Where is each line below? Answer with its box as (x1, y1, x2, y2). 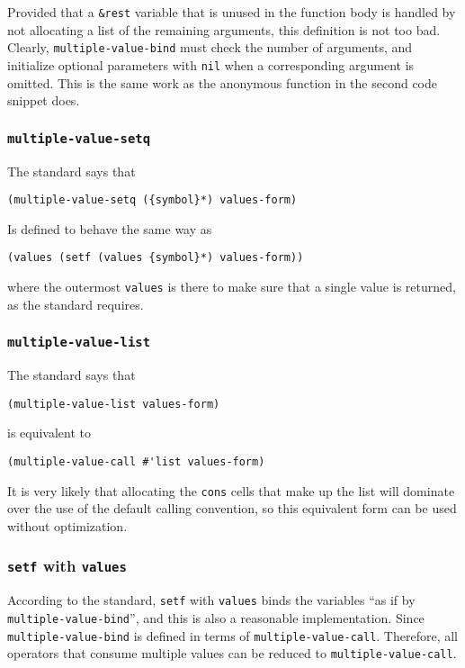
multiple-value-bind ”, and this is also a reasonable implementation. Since (7, 608, 425, 627)
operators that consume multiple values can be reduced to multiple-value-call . (7, 644, 457, 663)
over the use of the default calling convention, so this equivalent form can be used (7, 499, 457, 518)
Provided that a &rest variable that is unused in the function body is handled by (7, 3, 456, 21)
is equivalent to (7, 423, 92, 442)
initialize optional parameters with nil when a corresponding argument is (7, 55, 415, 74)
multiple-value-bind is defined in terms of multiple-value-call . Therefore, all (7, 626, 459, 645)
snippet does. (7, 91, 80, 110)
